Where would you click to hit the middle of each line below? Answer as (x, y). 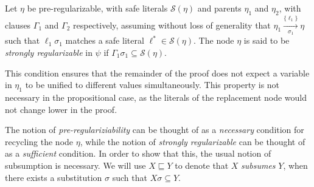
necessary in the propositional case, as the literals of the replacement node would (156, 97)
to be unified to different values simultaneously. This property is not (152, 85)
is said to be (267, 40)
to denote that (202, 165)
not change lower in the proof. (61, 109)
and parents (219, 8)
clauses (18, 25)
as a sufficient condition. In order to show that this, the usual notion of (138, 153)
